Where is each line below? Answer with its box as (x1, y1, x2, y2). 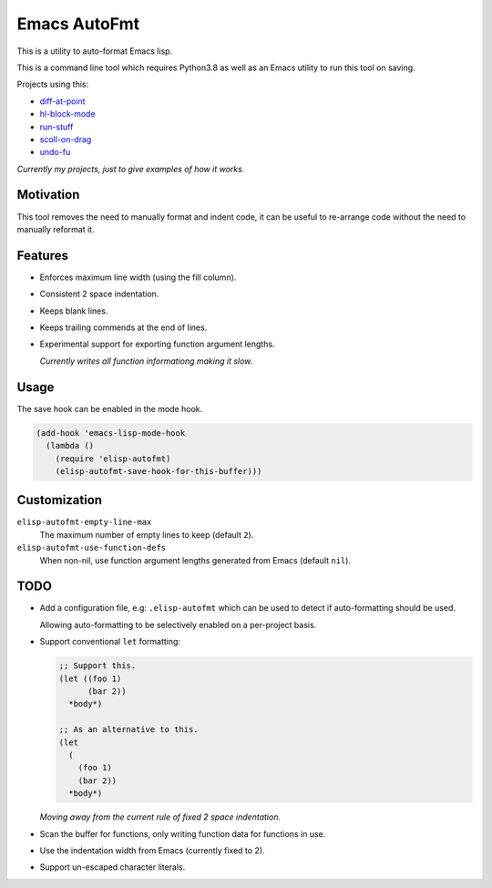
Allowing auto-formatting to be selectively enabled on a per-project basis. (39, 619, 317, 630)
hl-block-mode (39, 108, 96, 119)
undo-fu (39, 147, 71, 158)
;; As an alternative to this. (58, 725, 200, 735)
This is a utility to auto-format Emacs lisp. (16, 46, 173, 57)
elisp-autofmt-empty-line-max (16, 517, 152, 528)
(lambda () (46, 440, 95, 451)
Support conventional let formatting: (39, 636, 181, 647)
